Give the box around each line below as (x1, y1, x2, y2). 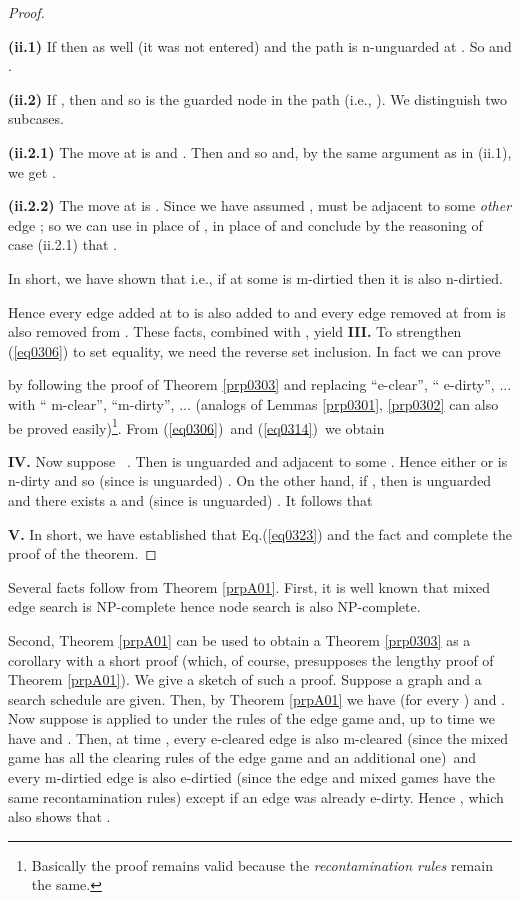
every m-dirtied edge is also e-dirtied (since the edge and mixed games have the (8, 767, 495, 788)
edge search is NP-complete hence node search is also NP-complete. (8, 596, 421, 617)
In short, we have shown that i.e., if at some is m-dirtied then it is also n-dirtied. (8, 267, 503, 288)
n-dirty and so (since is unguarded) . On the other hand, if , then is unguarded (8, 470, 492, 491)
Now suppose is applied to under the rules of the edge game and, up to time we (8, 708, 495, 729)
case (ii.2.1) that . (8, 234, 117, 255)
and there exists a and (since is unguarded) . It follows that (8, 489, 373, 510)
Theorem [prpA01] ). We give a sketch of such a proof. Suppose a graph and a (8, 669, 482, 690)
